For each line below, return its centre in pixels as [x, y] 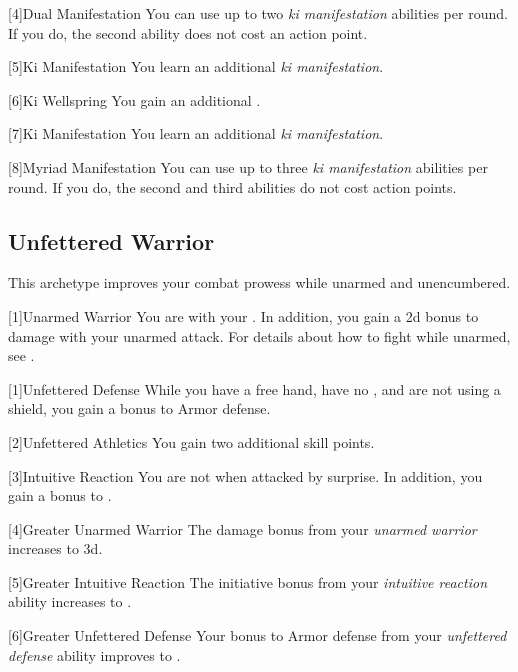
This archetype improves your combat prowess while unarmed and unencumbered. [259, 282]
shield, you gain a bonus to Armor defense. [139, 408]
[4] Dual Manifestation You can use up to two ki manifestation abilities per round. [258, 13]
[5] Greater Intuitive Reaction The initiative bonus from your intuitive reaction [248, 581]
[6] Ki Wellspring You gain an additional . [134, 99]
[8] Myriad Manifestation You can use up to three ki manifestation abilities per [248, 166]
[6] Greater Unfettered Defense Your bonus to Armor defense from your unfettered [257, 635]
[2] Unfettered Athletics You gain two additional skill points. [191, 441]
